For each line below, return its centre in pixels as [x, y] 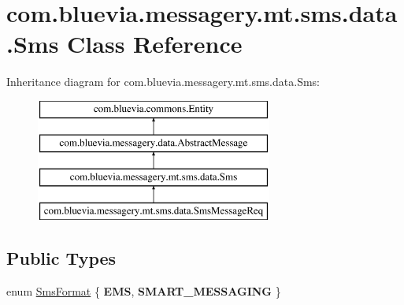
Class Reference [155, 44]
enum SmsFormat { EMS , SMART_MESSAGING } [144, 290]
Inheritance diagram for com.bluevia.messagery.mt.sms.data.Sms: [163, 82]
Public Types [61, 258]
